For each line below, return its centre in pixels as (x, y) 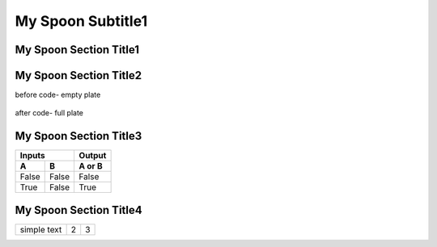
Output (93, 156)
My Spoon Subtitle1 (81, 21)
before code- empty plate (58, 95)
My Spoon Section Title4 (78, 210)
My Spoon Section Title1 (77, 50)
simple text (41, 229)
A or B (91, 166)
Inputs (32, 156)
